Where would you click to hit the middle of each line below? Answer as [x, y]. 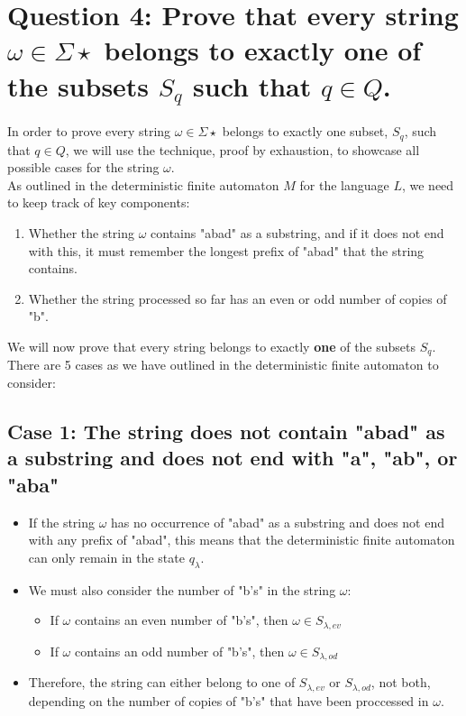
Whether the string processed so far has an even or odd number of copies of [238, 298]
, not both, [401, 682]
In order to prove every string [89, 131]
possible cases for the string [83, 167]
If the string [62, 522]
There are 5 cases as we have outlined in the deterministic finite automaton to [223, 365]
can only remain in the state [106, 557]
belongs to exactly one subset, [305, 131]
